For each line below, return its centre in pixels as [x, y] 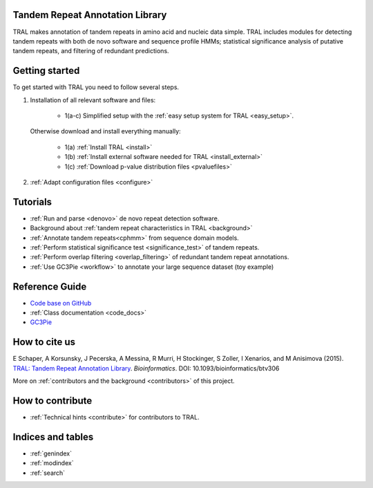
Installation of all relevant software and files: [93, 100]
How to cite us [44, 342]
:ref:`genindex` [51, 453]
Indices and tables [53, 437]
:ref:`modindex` [52, 463]
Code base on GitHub [61, 303]
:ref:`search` [48, 473]
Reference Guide [50, 287]
